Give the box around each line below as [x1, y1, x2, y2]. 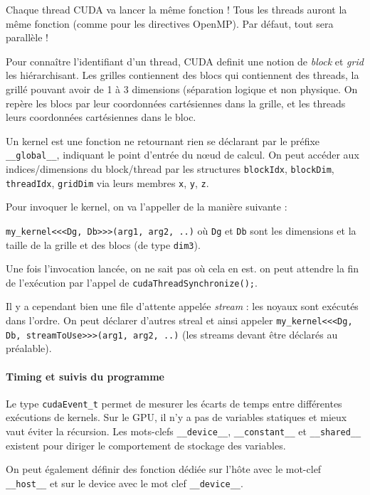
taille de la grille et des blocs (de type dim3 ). [6, 237, 201, 252]
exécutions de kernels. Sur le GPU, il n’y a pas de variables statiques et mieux [6, 410, 347, 425]
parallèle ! [6, 30, 48, 45]
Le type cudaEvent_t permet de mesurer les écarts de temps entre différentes [6, 395, 342, 410]
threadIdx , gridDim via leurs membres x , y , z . [6, 175, 209, 190]
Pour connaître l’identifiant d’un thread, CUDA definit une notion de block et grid [6, 53, 364, 68]
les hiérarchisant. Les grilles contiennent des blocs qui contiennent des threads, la [6, 68, 359, 82]
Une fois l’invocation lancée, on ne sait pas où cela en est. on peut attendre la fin [6, 261, 359, 276]
